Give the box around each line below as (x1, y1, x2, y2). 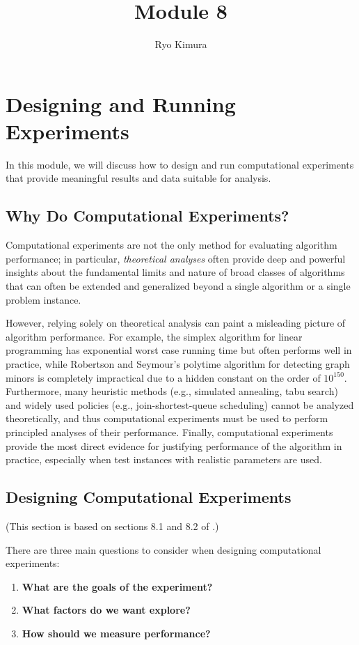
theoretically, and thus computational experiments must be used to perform (6, 411, 328, 426)
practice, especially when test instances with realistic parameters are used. (6, 452, 322, 467)
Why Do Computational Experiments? (6, 205, 289, 226)
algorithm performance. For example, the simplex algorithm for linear (6, 329, 303, 343)
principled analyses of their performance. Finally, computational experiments (6, 424, 333, 439)
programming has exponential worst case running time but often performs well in (6, 343, 352, 357)
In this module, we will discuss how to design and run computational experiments (6, 157, 354, 171)
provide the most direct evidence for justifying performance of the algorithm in (6, 438, 342, 453)
